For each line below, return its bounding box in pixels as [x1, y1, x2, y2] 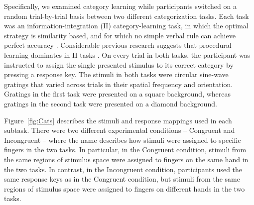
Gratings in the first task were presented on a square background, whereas [4, 89, 231, 99]
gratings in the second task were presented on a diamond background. [4, 98, 217, 108]
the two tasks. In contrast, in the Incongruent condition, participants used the [4, 164, 243, 174]
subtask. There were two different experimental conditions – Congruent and [4, 125, 235, 135]
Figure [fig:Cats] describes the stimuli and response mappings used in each [4, 115, 232, 125]
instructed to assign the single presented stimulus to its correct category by [4, 59, 234, 70]
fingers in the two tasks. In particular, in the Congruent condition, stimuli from [4, 144, 247, 155]
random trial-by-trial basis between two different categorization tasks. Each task [4, 10, 249, 21]
